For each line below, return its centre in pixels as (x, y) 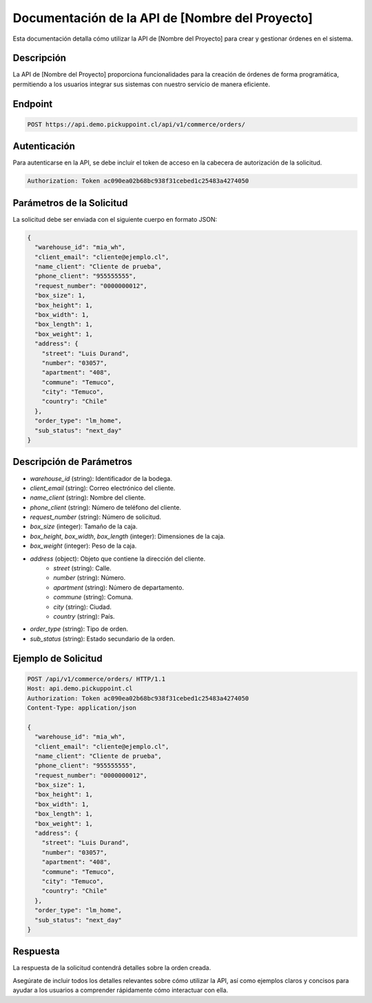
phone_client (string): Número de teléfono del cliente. (106, 507)
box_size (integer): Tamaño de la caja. (84, 526)
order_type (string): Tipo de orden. (79, 629)
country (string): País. (84, 616)
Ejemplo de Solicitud (58, 658)
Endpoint (33, 104)
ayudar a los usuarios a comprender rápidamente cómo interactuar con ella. (121, 990)
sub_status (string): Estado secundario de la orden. (103, 639)
